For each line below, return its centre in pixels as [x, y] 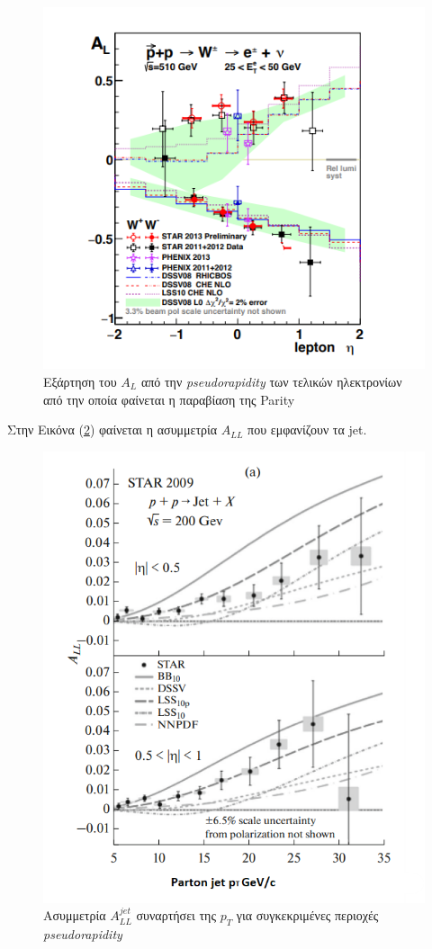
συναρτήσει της [176, 915]
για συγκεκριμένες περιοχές [307, 915]
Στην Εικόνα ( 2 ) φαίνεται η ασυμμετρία [112, 430]
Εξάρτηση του [80, 382]
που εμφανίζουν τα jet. [307, 430]
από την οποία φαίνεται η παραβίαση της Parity [169, 399]
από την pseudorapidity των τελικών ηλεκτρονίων [271, 382]
